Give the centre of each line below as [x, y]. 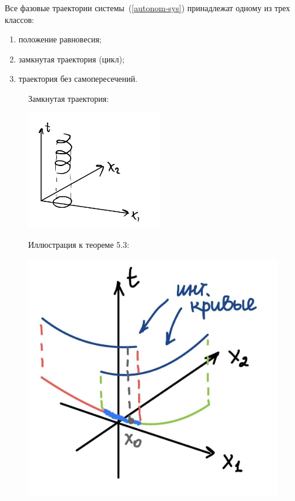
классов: [19, 19]
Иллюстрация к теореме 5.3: [79, 245]
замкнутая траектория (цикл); [71, 59]
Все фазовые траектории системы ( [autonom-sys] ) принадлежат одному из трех [147, 8]
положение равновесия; [60, 39]
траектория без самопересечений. [78, 79]
